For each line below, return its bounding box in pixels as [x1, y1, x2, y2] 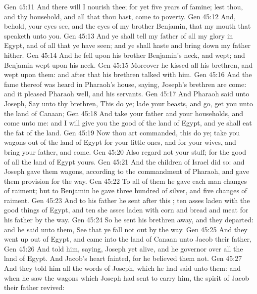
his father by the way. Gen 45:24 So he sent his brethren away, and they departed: [4, 214, 254, 225]
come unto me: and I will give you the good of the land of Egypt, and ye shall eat [4, 118, 252, 128]
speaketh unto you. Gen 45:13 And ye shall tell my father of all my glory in [4, 30, 233, 41]
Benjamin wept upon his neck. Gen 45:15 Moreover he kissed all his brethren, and [4, 59, 253, 70]
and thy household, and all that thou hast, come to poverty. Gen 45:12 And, [4, 11, 236, 21]
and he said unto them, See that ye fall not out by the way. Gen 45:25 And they [4, 224, 248, 234]
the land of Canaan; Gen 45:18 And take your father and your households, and [4, 108, 244, 118]
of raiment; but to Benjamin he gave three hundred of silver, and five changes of [4, 185, 247, 196]
